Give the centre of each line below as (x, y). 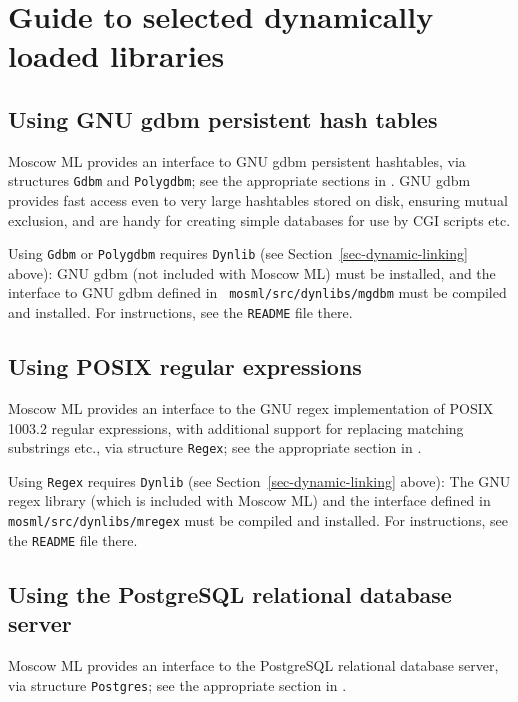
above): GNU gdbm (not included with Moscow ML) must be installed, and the (252, 272)
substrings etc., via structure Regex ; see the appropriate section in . (215, 447)
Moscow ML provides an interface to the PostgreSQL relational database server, (253, 665)
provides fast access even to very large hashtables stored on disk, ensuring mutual (258, 200)
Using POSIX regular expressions (185, 366)
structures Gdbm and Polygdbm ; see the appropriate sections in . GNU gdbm (239, 180)
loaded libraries (116, 55)
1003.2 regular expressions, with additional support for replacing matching (236, 427)
